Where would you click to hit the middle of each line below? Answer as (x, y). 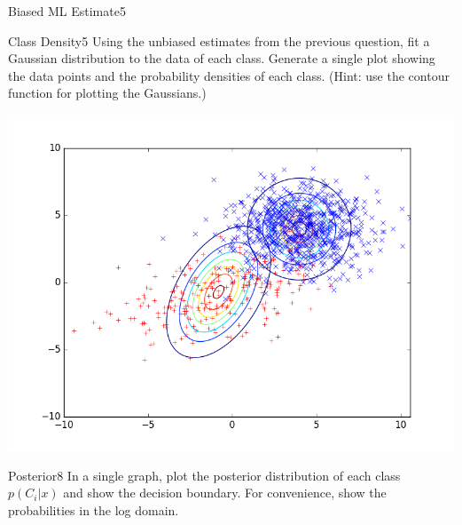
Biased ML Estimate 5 (67, 11)
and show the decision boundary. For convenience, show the (225, 493)
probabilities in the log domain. (94, 509)
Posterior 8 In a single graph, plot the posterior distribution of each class (204, 475)
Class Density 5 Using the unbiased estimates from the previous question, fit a (219, 40)
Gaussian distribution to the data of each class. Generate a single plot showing (222, 58)
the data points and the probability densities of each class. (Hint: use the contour (229, 75)
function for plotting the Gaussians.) (107, 93)
